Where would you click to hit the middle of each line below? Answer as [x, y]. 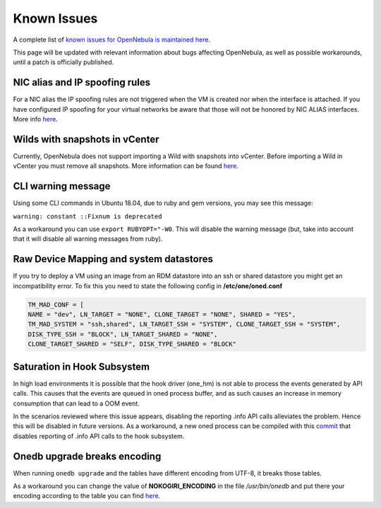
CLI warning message [62, 186]
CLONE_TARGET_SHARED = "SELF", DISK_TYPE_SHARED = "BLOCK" [132, 344]
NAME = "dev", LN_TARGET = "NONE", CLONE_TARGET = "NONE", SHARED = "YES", [162, 315]
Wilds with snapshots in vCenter [86, 139]
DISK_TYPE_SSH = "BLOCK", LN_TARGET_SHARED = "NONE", [123, 334]
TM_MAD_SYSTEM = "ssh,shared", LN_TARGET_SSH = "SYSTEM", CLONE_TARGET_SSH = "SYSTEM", [184, 324]
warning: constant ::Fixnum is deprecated [87, 216]
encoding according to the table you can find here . [87, 496]
